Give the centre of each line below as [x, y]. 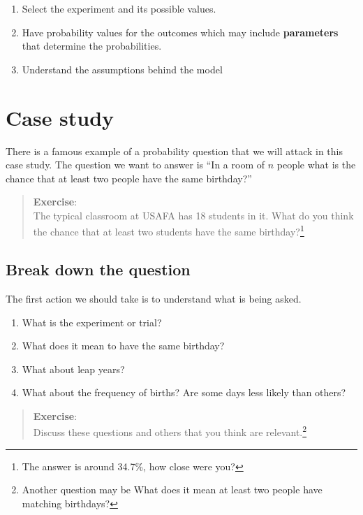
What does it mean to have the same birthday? [123, 346]
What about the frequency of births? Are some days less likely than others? [184, 392]
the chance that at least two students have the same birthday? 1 [169, 231]
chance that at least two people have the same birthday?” [129, 178]
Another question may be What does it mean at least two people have [172, 489]
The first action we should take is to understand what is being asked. [154, 298]
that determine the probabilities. [92, 46]
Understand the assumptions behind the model [122, 69]
